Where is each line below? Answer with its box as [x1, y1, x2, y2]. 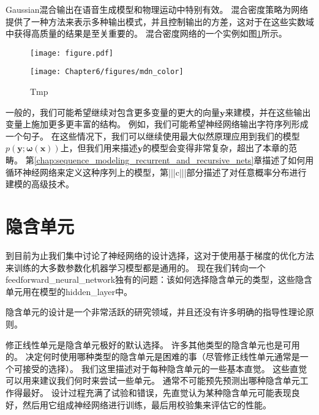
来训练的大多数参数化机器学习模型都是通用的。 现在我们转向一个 [6, 261, 266, 274]
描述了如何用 [262, 154, 314, 166]
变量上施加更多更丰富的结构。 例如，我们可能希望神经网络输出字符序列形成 [6, 118, 309, 130]
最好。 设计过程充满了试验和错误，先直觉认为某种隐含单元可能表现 [22, 386, 291, 398]
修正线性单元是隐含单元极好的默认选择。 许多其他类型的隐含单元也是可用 [6, 338, 300, 351]
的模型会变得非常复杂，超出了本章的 [143, 141, 289, 154]
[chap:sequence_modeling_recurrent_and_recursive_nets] [34, 154, 254, 166]
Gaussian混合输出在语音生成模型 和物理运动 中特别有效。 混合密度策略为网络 [6, 3, 309, 15]
